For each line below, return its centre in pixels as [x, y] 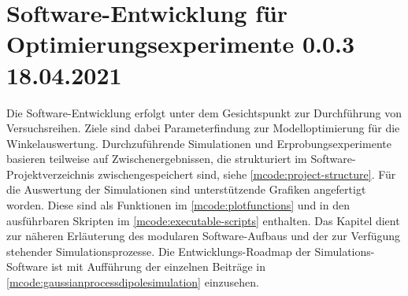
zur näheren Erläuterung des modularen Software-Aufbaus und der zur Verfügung [204, 236]
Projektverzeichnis [50, 174]
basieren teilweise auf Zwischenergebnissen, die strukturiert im [157, 159]
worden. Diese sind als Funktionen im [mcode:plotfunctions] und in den [178, 205]
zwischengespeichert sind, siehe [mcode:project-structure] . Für [247, 174]
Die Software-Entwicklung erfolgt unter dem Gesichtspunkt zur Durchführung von [204, 112]
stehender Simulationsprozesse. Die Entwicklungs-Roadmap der [159, 251]
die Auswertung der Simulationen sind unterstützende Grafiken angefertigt [186, 189]
